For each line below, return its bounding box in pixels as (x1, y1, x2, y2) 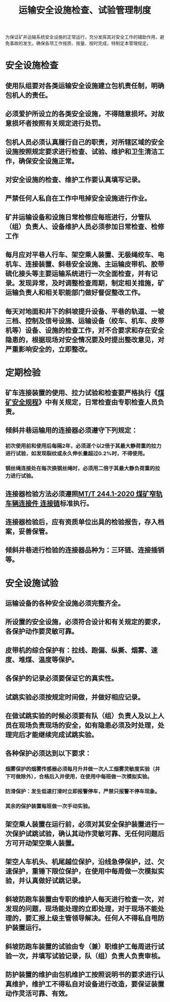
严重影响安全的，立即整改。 (5, 345, 92, 353)
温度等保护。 (38, 655, 78, 664)
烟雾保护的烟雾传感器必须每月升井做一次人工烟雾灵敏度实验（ (5, 765, 155, 773)
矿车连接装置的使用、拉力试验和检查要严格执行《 (5, 389, 158, 397)
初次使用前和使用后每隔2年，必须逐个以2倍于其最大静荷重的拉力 (5, 442, 162, 449)
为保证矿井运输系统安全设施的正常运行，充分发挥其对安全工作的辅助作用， (5, 34, 160, 40)
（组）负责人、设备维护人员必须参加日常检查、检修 (5, 222, 164, 231)
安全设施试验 (5, 577, 59, 589)
